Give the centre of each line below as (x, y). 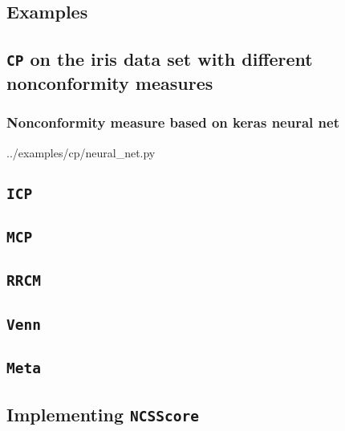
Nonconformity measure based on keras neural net (173, 122)
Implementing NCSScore (103, 414)
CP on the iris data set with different (160, 59)
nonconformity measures (110, 83)
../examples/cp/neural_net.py (81, 152)
